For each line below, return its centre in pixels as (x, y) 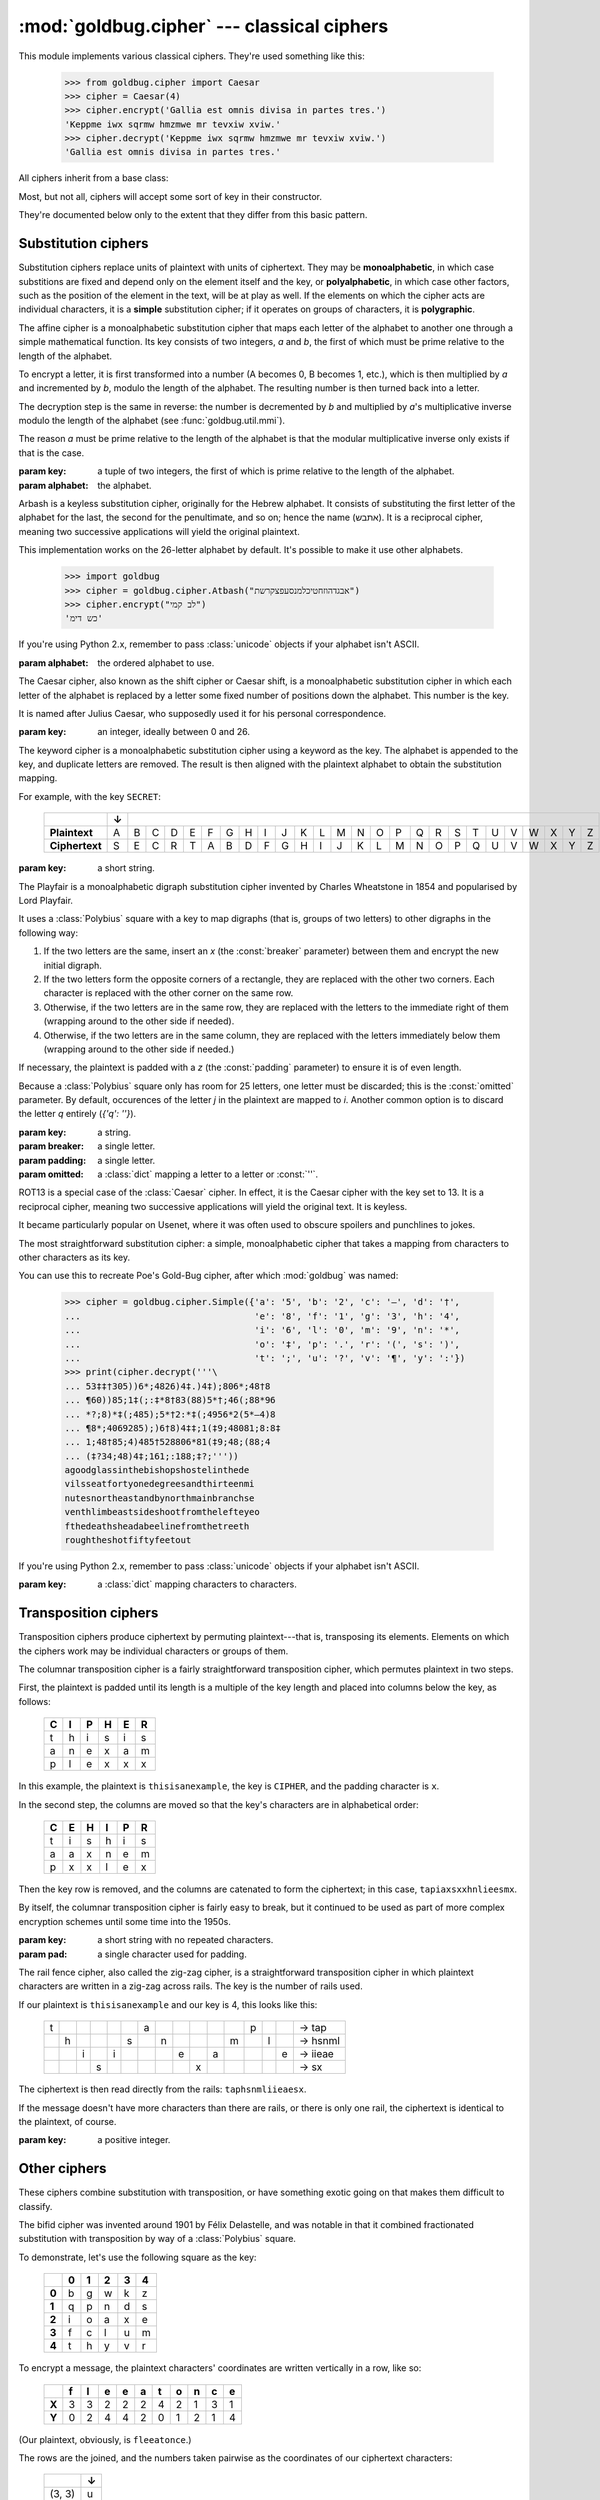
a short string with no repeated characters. (185, 1940)
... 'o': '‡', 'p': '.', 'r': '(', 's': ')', (262, 1344)
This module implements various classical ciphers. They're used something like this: (191, 56)
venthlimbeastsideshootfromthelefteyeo (162, 1512)
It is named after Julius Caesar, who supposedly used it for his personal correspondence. (202, 713)
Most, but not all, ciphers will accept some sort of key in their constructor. (170, 196)
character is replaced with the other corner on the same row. (168, 993)
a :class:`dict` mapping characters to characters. (197, 1584)
